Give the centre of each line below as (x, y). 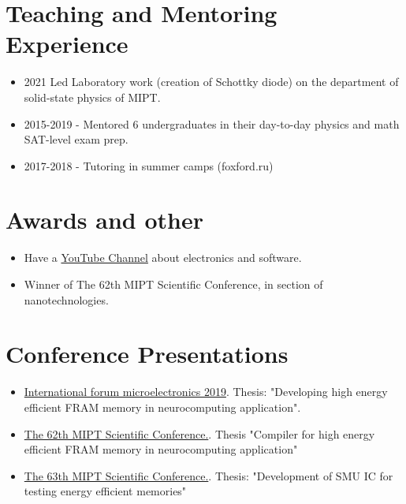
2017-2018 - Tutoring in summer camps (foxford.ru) (149, 165)
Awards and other (104, 220)
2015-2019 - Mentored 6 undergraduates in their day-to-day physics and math (212, 123)
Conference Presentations (147, 354)
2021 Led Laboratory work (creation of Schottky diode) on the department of (211, 82)
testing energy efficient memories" (105, 491)
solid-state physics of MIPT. (92, 97)
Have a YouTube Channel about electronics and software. (163, 258)
